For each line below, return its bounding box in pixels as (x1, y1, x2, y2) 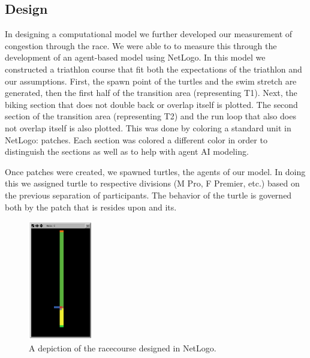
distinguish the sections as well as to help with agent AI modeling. (5, 145, 249, 158)
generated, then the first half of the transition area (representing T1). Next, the (5, 86, 297, 99)
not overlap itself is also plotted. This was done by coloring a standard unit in (5, 121, 291, 134)
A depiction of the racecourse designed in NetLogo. (29, 341, 216, 354)
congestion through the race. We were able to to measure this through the (5, 39, 277, 52)
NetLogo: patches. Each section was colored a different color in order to (5, 133, 267, 146)
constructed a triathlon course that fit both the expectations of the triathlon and (5, 62, 302, 75)
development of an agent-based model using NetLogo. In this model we (5, 51, 266, 64)
